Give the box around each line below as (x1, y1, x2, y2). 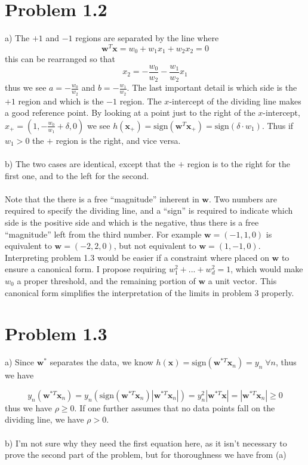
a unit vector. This (208, 274, 277, 287)
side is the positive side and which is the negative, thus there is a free (5, 215, 259, 228)
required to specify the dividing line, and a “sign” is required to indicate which (5, 204, 293, 217)
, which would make (230, 263, 303, 275)
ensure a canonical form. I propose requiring (5, 263, 167, 275)
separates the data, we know (50, 356, 153, 368)
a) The (5, 32, 30, 44)
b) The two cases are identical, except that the (5, 157, 175, 170)
